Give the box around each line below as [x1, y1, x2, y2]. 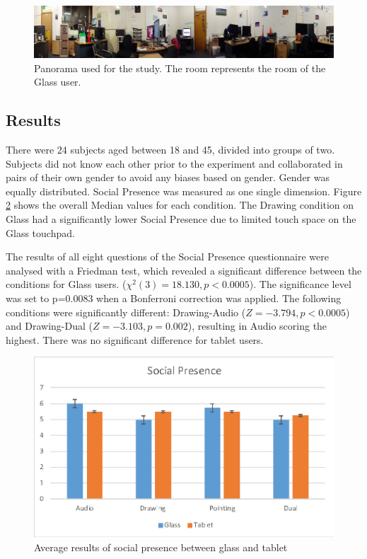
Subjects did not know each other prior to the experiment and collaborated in [6, 156, 343, 171]
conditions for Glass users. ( [6, 277, 127, 292]
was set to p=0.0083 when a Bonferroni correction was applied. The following [6, 291, 342, 306]
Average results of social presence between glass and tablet [34, 539, 288, 554]
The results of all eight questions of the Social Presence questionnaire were [6, 249, 329, 264]
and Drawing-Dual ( [6, 318, 93, 333]
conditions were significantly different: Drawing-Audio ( [6, 304, 246, 319]
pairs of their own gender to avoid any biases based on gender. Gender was [6, 170, 330, 185]
